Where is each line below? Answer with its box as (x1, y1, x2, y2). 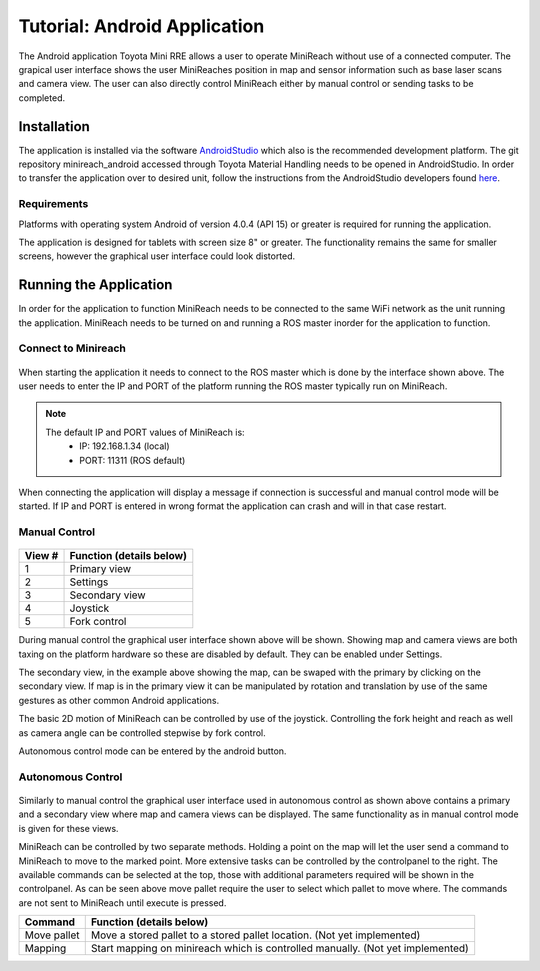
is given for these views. (18, 822, 119, 834)
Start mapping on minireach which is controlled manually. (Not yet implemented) (90, 941, 469, 955)
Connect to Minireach (18, 341, 127, 355)
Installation (18, 118, 90, 135)
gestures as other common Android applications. (18, 694, 220, 706)
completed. (18, 91, 65, 104)
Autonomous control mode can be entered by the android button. (18, 745, 287, 757)
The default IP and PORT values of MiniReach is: (45, 426, 245, 438)
